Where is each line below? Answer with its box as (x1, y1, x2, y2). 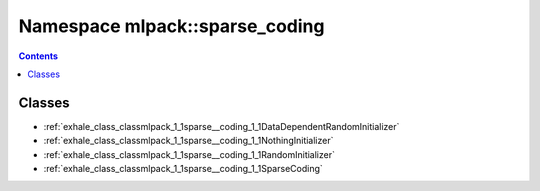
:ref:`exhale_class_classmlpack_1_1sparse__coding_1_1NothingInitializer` (43, 135, 334, 147)
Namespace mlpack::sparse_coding (18, 15, 325, 37)
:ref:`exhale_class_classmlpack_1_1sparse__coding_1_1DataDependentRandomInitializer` (43, 120, 400, 132)
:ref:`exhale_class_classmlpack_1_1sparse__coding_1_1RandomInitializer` (43, 148, 335, 160)
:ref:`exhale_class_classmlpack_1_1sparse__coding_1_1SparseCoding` (43, 163, 324, 175)
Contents (18, 50, 59, 62)
